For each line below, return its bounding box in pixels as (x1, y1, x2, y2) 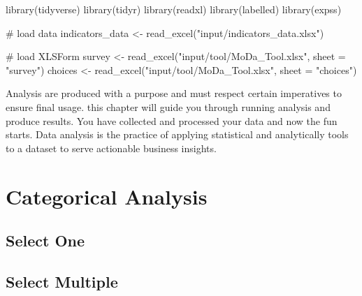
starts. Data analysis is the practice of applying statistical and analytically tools (6, 127, 349, 142)
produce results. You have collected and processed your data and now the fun (6, 113, 338, 128)
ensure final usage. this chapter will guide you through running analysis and (6, 99, 331, 114)
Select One (6, 230, 85, 251)
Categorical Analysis (6, 182, 208, 210)
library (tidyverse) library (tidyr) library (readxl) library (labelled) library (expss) (6, 2, 342, 16)
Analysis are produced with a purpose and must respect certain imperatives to (6, 86, 342, 101)
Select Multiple (6, 270, 118, 292)
